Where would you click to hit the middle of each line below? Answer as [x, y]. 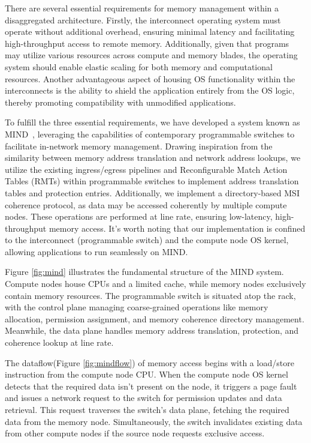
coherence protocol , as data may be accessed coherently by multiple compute [146, 204]
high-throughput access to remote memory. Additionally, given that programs [147, 43]
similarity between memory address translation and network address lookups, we [153, 158]
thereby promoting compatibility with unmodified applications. [120, 102]
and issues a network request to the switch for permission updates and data [144, 398]
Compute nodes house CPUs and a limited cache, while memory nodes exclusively [155, 284]
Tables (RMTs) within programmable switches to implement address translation [152, 181]
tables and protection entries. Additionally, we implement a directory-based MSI [152, 192]
